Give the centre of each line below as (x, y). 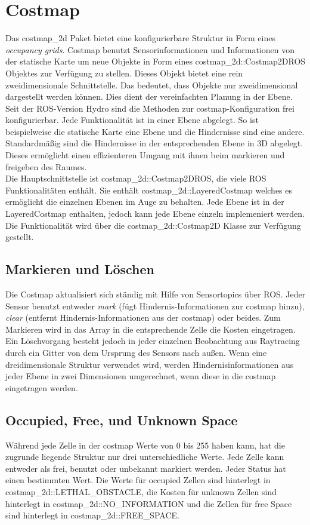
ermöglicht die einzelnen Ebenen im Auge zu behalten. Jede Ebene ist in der (145, 202)
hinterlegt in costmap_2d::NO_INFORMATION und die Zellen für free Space (149, 503)
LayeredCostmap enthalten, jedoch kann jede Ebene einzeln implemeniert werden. (155, 214)
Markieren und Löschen (80, 269)
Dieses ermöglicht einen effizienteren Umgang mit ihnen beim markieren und (145, 155)
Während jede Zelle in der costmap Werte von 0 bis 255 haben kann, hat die (145, 445)
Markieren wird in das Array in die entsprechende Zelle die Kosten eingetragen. (151, 329)
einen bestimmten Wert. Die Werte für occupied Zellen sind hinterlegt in (138, 480)
